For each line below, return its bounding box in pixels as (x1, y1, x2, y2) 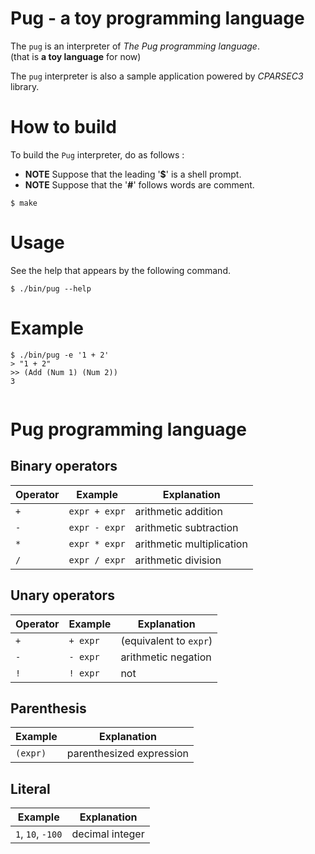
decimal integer (71, 827, 145, 841)
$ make (10, 198, 38, 208)
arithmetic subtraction (134, 520, 239, 534)
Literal (10, 780, 51, 797)
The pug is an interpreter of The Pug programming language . (10, 40, 260, 52)
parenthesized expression (66, 747, 190, 761)
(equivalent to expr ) (120, 633, 213, 647)
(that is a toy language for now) (10, 50, 142, 62)
